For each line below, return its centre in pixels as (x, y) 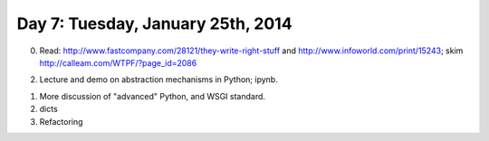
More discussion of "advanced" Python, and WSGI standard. (153, 96)
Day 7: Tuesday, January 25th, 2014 (155, 23)
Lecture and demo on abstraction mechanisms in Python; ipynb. (158, 80)
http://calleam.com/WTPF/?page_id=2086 (118, 62)
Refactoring (61, 121)
